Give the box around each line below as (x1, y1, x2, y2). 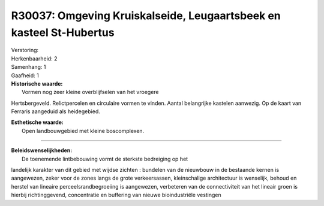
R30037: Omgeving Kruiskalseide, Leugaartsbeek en (11, 9, 281, 22)
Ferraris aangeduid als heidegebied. (11, 108, 100, 115)
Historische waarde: (11, 80, 63, 87)
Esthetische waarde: (11, 119, 64, 126)
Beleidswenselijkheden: (11, 147, 73, 154)
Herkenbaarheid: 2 (11, 54, 58, 62)
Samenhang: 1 (11, 63, 46, 71)
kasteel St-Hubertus (11, 26, 115, 39)
